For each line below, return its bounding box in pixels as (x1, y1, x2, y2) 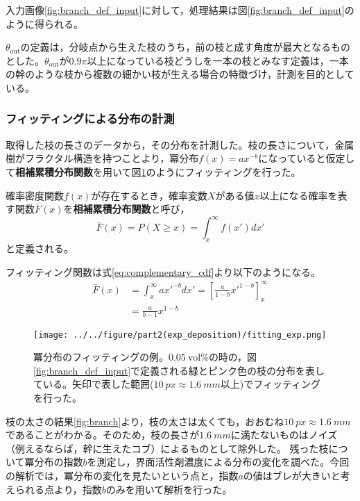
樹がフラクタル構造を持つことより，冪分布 (6, 151, 199, 165)
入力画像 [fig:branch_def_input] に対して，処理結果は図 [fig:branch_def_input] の (6, 3, 354, 17)
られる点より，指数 (15, 482, 102, 496)
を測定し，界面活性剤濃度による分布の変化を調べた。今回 (87, 454, 350, 469)
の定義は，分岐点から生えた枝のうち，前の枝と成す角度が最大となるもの (20, 40, 351, 54)
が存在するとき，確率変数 (91, 188, 207, 202)
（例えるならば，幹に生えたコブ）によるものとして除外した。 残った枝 (6, 441, 329, 455)
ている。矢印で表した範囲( (33, 377, 154, 391)
